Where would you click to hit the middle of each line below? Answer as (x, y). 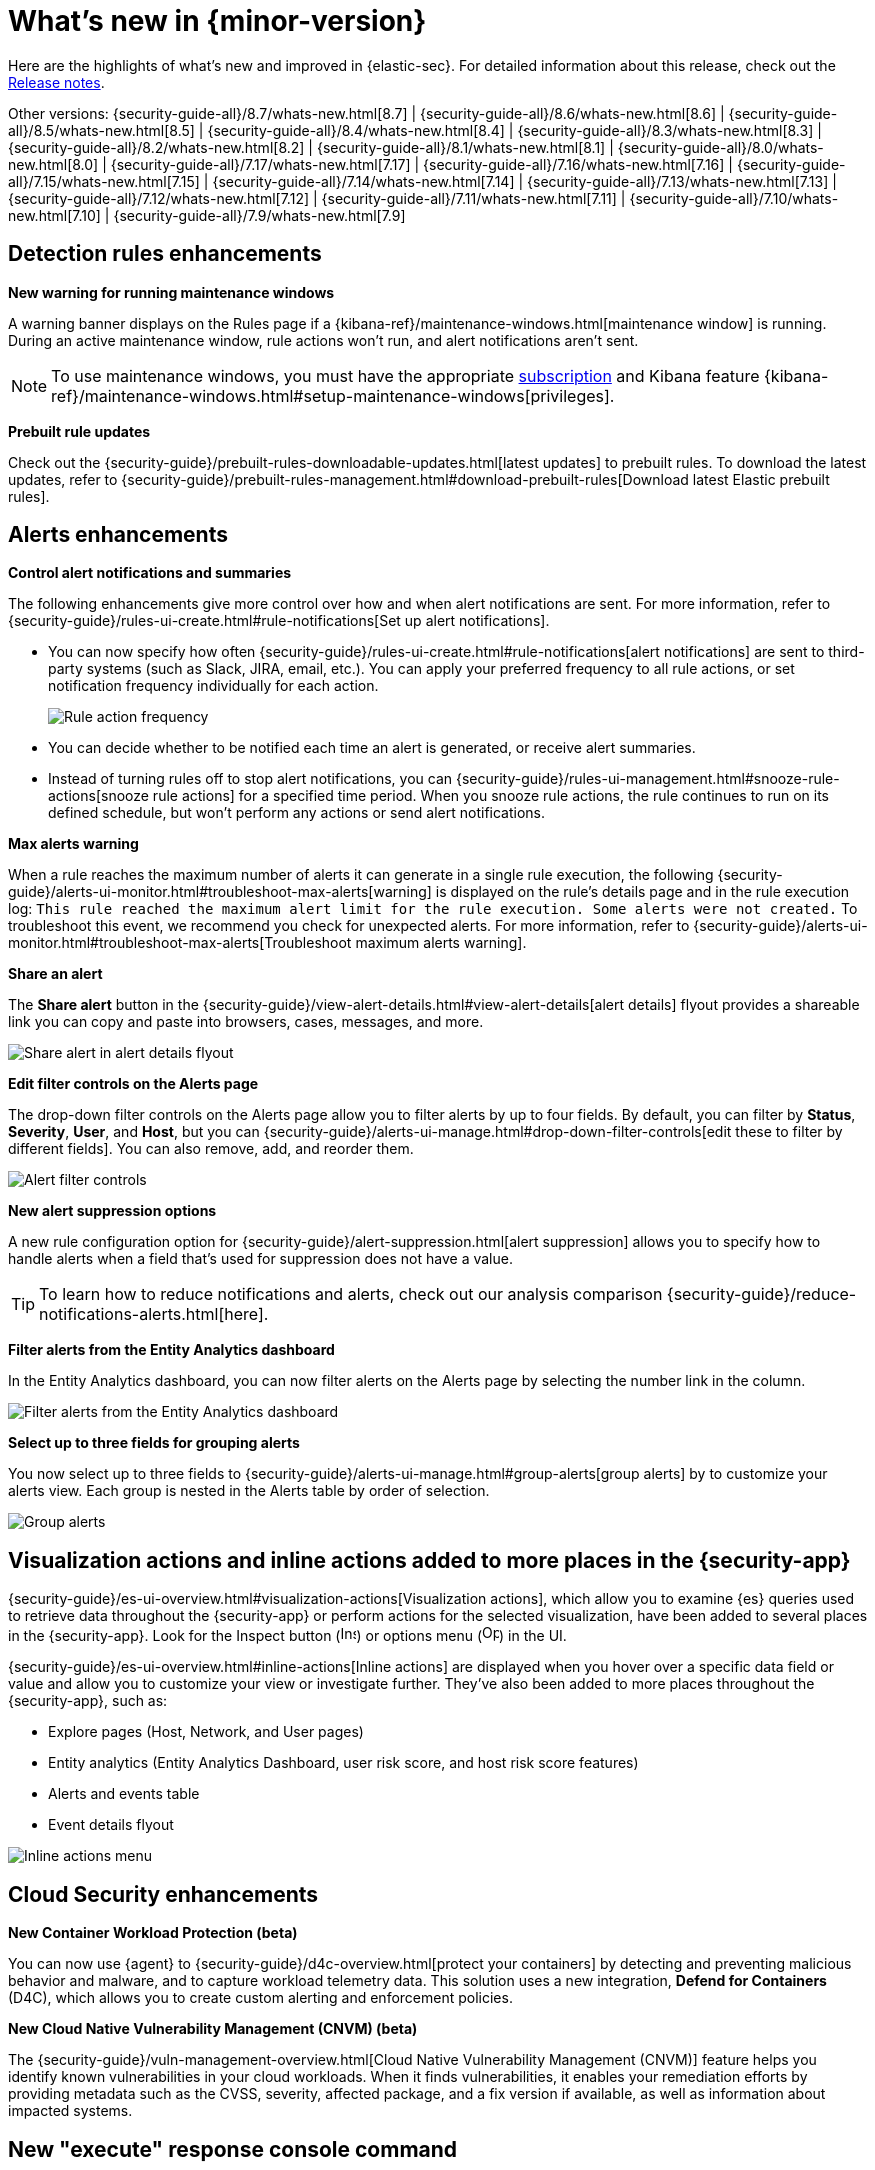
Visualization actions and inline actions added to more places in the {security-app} (429, 1560)
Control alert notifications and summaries (150, 573)
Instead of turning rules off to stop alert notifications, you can (250, 779)
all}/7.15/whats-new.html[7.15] (104, 181)
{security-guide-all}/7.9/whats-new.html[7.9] (259, 215)
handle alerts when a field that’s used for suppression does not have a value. (260, 1259)
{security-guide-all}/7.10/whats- (734, 198)
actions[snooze (98, 796)
